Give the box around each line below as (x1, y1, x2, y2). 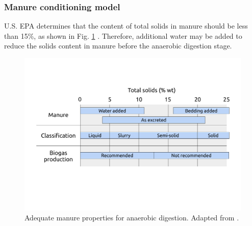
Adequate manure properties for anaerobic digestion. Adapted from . (24, 212, 239, 223)
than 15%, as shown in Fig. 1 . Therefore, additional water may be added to (4, 30, 242, 41)
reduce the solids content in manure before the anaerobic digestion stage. (4, 40, 232, 51)
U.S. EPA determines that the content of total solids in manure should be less (4, 20, 248, 31)
